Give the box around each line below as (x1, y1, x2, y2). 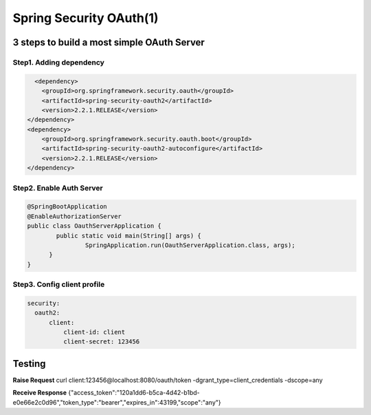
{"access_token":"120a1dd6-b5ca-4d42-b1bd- (67, 389, 201, 397)
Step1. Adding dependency (12, 57, 104, 67)
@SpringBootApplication (27, 203, 108, 211)
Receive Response (12, 389, 67, 397)
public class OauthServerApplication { (27, 222, 161, 230)
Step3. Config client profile (12, 279, 105, 289)
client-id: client (63, 328, 126, 337)
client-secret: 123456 (63, 338, 140, 345)
